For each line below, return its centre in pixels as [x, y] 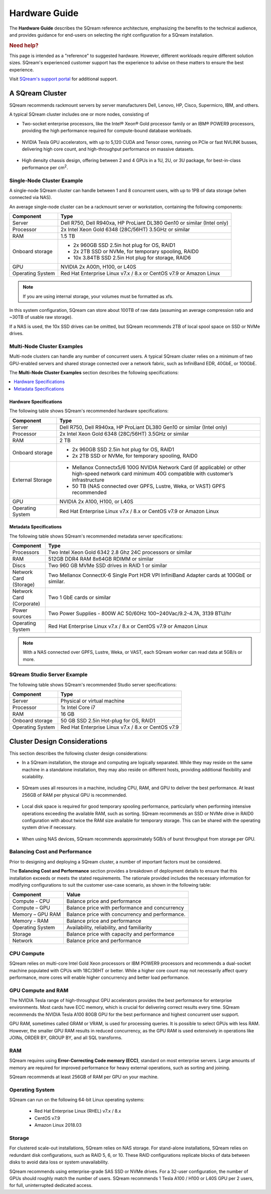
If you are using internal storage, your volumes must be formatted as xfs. [98, 296]
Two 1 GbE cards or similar [80, 597]
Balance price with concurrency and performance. [126, 914]
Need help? [24, 45]
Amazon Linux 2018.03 [58, 1125]
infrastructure [88, 480]
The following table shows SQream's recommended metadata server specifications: [96, 536]
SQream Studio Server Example [48, 674]
